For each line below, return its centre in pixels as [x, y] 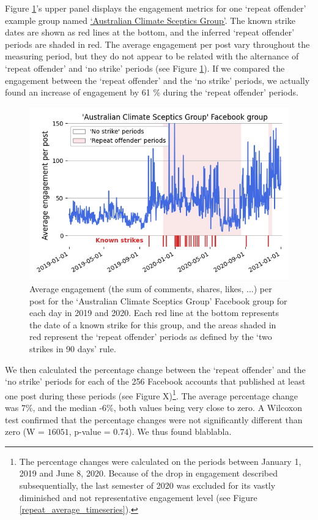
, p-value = [90, 431]
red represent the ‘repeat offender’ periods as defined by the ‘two [151, 337]
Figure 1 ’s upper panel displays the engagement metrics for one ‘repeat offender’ [156, 8]
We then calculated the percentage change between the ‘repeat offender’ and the [155, 369]
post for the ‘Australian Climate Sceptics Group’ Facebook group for [158, 300]
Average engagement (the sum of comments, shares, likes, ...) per [151, 288]
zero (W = [25, 431]
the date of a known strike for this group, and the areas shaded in [153, 324]
